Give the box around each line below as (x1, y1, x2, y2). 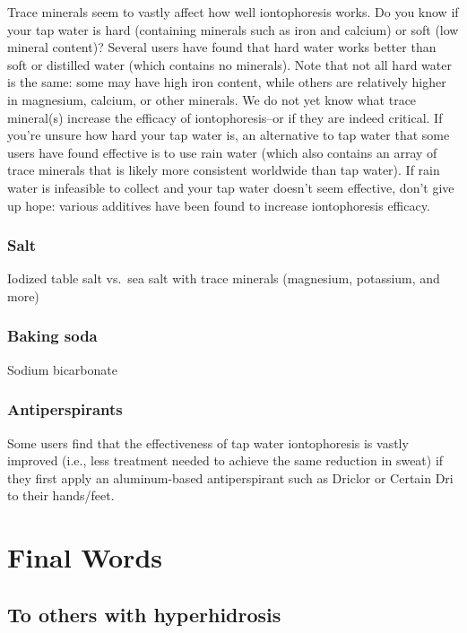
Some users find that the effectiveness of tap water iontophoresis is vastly (7, 433, 409, 452)
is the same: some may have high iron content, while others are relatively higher (7, 73, 446, 91)
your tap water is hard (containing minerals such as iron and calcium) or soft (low (7, 20, 459, 39)
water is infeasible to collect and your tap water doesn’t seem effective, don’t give (7, 178, 454, 196)
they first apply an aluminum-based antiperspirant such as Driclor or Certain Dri (7, 468, 454, 487)
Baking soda (7, 325, 98, 347)
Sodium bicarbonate (7, 360, 117, 378)
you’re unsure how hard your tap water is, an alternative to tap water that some (7, 126, 450, 144)
